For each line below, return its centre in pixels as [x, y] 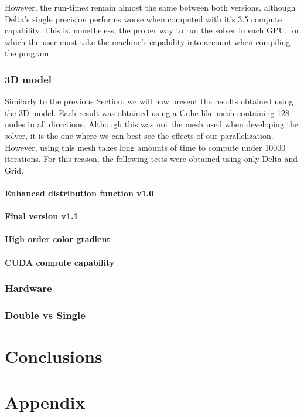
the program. [28, 53]
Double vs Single [45, 315]
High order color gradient [58, 239]
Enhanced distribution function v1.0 [79, 193]
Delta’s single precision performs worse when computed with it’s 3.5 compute [143, 18]
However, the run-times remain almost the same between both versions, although [150, 7]
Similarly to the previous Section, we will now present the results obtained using [149, 101]
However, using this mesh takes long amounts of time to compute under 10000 [145, 147]
